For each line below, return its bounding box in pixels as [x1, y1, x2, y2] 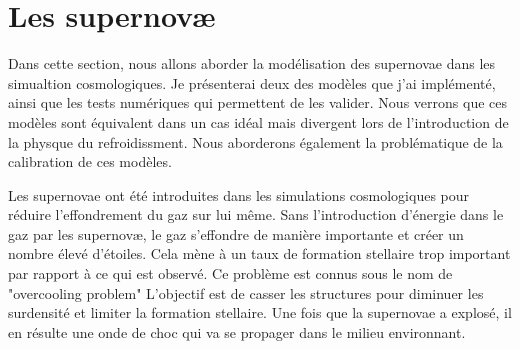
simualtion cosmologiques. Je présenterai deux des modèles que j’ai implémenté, [8, 72, 496, 93]
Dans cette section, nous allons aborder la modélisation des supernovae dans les [8, 53, 496, 74]
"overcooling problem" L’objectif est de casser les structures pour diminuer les [8, 282, 484, 303]
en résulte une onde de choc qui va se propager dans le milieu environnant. [8, 321, 466, 342]
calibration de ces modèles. [8, 151, 172, 172]
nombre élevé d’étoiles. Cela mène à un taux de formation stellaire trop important [8, 243, 511, 264]
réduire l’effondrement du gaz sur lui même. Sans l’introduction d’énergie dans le [8, 204, 504, 225]
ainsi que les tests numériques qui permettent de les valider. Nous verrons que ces [8, 92, 507, 113]
